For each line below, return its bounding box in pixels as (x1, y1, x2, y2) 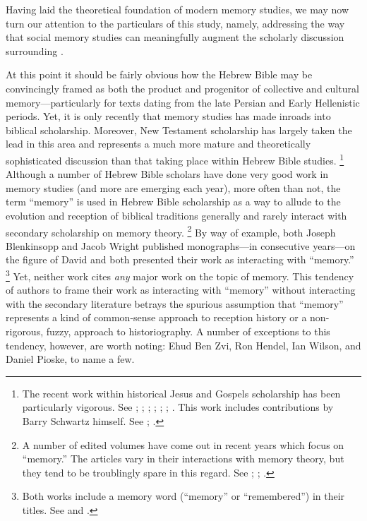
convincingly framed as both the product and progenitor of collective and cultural (6, 80, 359, 95)
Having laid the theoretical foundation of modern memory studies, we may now (6, 2, 349, 16)
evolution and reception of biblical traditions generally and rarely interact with (6, 208, 347, 222)
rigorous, (6, 324, 44, 339)
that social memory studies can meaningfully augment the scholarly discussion (6, 30, 344, 44)
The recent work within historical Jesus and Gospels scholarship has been (22, 385, 341, 400)
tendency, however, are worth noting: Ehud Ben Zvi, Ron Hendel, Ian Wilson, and (6, 337, 361, 352)
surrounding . (6, 43, 64, 58)
